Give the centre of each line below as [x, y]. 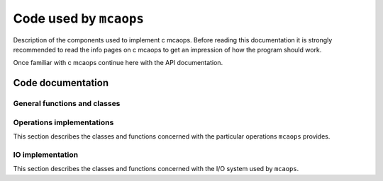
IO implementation [45, 154]
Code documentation [61, 83]
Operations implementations [63, 122]
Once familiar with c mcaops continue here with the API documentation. [118, 63]
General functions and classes [67, 104]
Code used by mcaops [79, 18]
